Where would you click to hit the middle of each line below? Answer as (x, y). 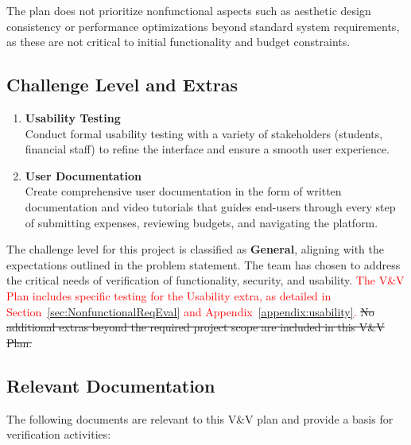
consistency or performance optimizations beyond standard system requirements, (203, 26)
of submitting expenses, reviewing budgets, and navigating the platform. (202, 222)
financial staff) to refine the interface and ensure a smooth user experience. (207, 149)
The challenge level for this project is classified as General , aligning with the (195, 249)
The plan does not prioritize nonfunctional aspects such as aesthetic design (189, 10)
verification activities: (59, 434)
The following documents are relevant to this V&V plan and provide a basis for (200, 418)
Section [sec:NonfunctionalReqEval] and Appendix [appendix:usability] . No (190, 311)
